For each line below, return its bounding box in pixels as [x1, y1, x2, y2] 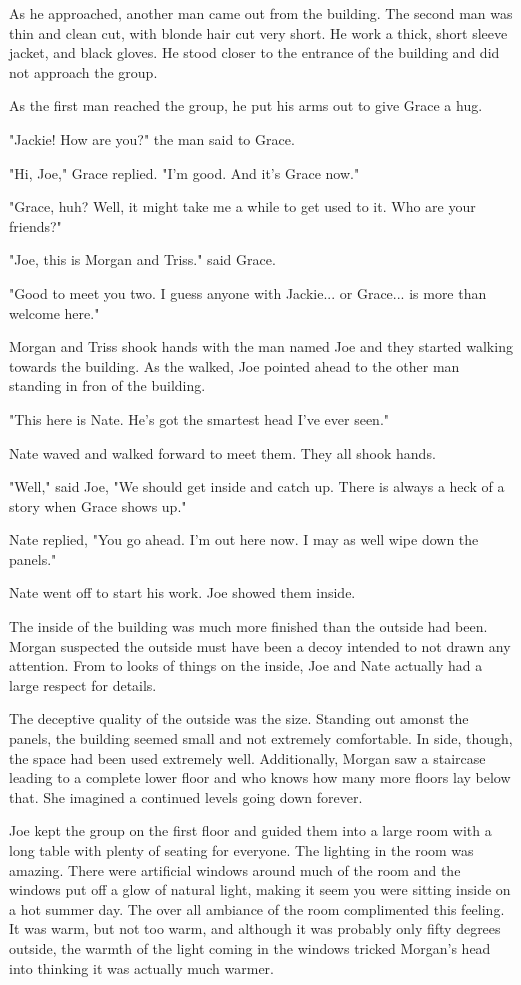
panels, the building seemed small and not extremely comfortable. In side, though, [9, 728, 513, 749]
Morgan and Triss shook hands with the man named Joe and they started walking [9, 336, 513, 357]
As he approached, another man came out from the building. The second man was [9, 3, 513, 23]
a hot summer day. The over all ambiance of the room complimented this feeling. [9, 898, 505, 919]
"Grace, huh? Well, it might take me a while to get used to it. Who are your [9, 196, 476, 217]
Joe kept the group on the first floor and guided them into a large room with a [9, 820, 492, 841]
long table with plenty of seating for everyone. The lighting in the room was [9, 840, 474, 860]
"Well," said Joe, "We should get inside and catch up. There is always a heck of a [9, 476, 505, 497]
